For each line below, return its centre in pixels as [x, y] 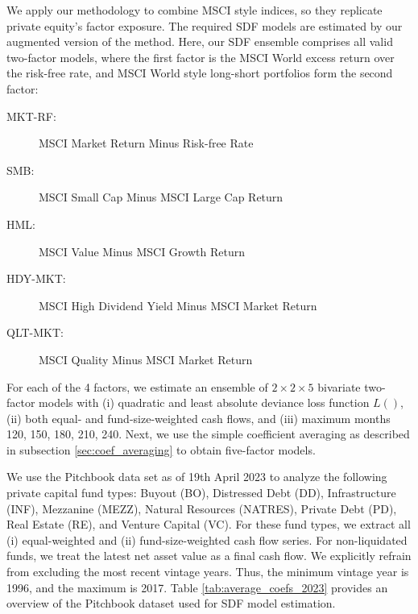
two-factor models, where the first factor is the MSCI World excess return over [201, 57]
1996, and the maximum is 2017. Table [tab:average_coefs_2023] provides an [197, 587]
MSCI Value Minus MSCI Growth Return [142, 251]
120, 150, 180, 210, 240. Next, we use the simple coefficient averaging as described [208, 434]
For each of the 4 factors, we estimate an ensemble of [137, 386]
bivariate [339, 386]
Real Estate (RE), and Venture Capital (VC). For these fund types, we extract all [209, 524]
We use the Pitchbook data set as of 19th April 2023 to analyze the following [197, 477]
